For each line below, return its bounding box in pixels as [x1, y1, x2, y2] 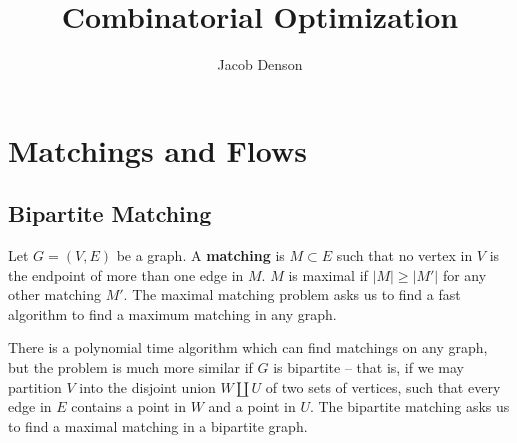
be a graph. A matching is [116, 245, 285, 266]
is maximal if [288, 264, 368, 285]
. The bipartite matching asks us [309, 396, 510, 417]
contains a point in [71, 396, 187, 417]
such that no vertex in [336, 245, 473, 266]
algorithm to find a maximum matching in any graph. [8, 303, 337, 324]
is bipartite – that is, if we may [273, 357, 464, 378]
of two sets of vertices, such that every [265, 376, 501, 397]
